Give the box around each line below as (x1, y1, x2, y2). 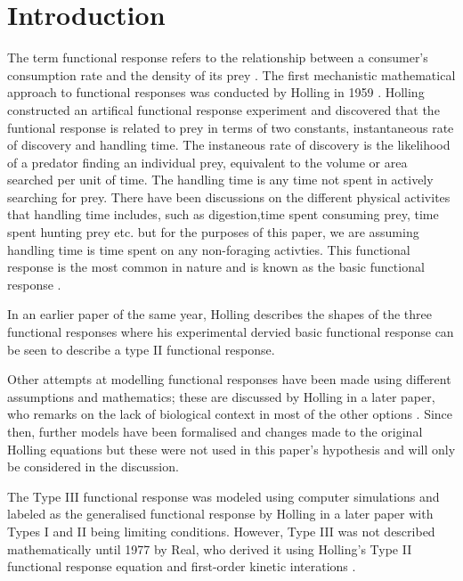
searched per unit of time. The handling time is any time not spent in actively (7, 170, 434, 189)
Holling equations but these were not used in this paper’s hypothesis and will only (7, 439, 456, 458)
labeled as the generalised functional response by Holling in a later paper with (7, 504, 434, 523)
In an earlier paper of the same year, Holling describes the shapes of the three (7, 305, 432, 323)
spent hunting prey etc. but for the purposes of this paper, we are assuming (7, 223, 419, 241)
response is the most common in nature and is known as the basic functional (7, 258, 425, 276)
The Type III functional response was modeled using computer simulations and (7, 487, 440, 505)
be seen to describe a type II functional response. (7, 340, 275, 358)
